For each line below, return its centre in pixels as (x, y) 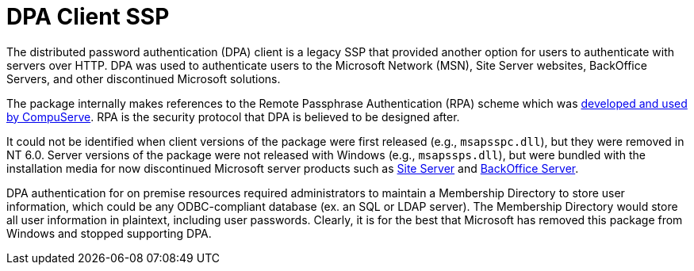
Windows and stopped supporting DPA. (109, 233)
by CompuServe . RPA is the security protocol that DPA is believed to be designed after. (233, 116)
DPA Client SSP (88, 17)
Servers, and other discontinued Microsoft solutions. (144, 78)
